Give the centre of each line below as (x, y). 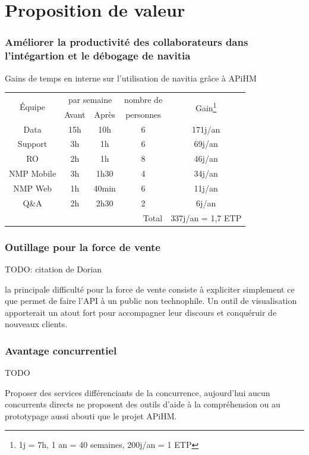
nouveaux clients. (36, 324)
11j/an (206, 188)
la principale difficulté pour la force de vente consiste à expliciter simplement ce (150, 289)
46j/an (206, 159)
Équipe (33, 107)
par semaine (90, 99)
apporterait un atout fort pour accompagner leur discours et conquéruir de (141, 312)
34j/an (206, 173)
